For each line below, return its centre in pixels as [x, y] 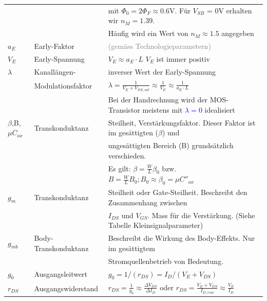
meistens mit [163, 109]
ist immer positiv [183, 58]
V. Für [180, 10]
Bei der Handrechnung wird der [158, 100]
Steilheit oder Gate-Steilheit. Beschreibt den [178, 192]
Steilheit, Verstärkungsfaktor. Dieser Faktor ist [182, 122]
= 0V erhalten [229, 10]
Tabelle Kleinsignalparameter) [156, 225]
